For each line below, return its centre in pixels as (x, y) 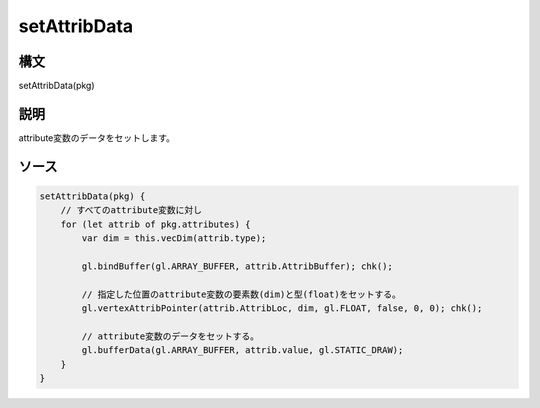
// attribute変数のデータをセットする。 (170, 336)
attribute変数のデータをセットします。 (96, 137)
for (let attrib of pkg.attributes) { (155, 224)
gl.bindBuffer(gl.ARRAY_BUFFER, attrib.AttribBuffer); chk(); (237, 266)
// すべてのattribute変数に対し (131, 210)
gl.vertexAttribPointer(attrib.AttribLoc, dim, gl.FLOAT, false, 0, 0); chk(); (282, 308)
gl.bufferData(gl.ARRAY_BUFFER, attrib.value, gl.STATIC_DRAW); (242, 350)
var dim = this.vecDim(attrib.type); (174, 238)
